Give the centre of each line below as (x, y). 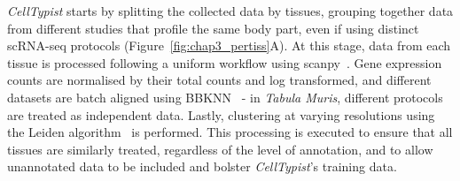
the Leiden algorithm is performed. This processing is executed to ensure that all (230, 132)
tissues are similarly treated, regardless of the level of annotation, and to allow (220, 149)
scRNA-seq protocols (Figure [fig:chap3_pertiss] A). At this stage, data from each (229, 45)
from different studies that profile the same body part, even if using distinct (213, 28)
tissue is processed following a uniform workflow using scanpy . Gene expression (225, 62)
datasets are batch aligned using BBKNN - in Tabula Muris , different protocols (225, 97)
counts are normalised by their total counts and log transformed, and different (219, 80)
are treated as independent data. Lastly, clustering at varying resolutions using (221, 114)
